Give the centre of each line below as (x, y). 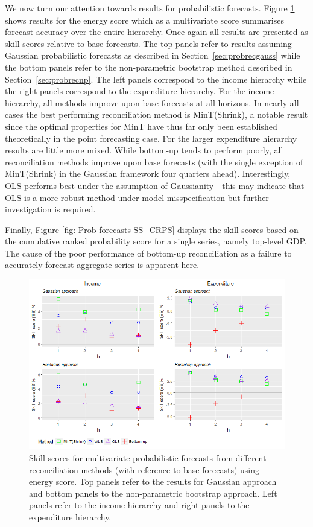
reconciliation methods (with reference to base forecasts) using (144, 469)
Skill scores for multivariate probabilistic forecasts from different (148, 458)
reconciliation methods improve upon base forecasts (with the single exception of (154, 161)
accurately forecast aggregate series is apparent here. (102, 265)
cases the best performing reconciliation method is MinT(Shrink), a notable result (156, 114)
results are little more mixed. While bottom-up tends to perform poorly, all (144, 150)
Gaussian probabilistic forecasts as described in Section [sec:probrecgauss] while (153, 55)
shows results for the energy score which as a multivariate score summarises (144, 20)
